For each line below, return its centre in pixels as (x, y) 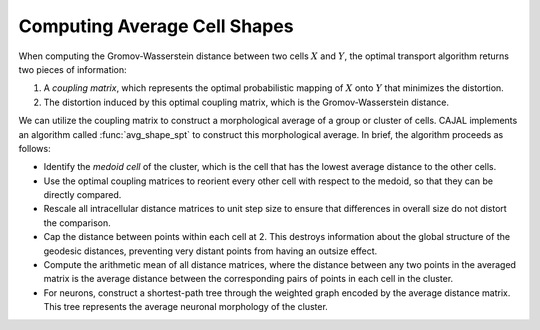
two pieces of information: (72, 69)
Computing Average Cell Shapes (156, 26)
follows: (34, 148)
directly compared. (82, 195)
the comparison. (77, 222)
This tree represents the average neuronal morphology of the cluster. (186, 307)
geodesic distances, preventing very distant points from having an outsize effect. (210, 251)
